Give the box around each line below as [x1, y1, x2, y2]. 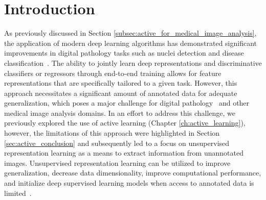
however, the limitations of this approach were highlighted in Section [4, 128, 220, 138]
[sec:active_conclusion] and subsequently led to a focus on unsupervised [4, 137, 230, 148]
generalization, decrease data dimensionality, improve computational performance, [4, 167, 261, 178]
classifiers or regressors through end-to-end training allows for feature [4, 67, 221, 78]
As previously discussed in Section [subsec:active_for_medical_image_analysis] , [4, 28, 257, 38]
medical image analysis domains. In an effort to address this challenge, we [4, 107, 235, 118]
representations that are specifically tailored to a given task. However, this [4, 78, 237, 88]
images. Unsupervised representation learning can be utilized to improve [4, 157, 231, 168]
